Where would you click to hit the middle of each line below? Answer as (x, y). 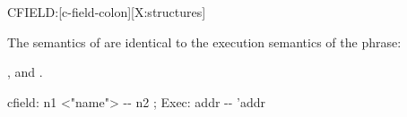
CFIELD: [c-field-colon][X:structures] (107, 12)
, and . (25, 72)
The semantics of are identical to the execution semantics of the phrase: (204, 42)
